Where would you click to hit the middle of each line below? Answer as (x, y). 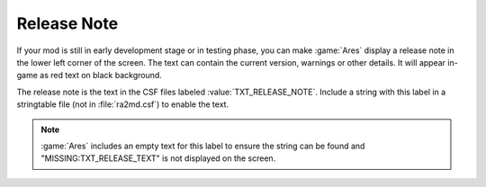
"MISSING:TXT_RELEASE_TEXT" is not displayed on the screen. (158, 158)
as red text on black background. (100, 76)
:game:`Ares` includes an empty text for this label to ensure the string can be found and (203, 146)
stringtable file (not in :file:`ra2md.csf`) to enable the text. (123, 104)
